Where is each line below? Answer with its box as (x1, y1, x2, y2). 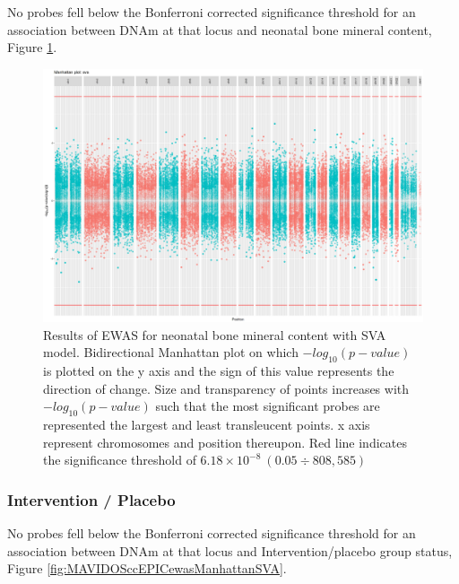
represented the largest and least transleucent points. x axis (43, 415, 370, 434)
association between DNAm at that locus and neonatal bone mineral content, (7, 20, 432, 39)
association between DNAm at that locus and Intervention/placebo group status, (7, 541, 453, 560)
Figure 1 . (7, 38, 57, 57)
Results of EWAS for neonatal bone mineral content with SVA (43, 325, 386, 344)
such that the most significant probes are (155, 397, 380, 415)
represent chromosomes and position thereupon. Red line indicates (43, 432, 407, 451)
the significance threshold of (43, 450, 196, 469)
